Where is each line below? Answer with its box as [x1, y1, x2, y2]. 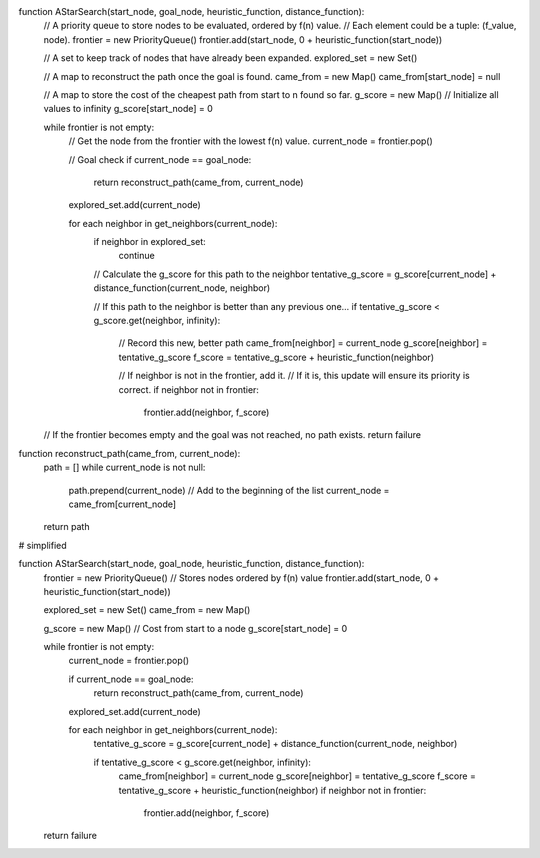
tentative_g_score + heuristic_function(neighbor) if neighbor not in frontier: [118, 784, 427, 796]
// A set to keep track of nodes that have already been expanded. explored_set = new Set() [43, 52, 418, 64]
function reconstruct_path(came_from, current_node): [18, 447, 241, 459]
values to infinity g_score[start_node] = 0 [43, 103, 214, 115]
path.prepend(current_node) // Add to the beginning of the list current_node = [68, 484, 390, 496]
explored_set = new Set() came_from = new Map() [43, 604, 251, 616]
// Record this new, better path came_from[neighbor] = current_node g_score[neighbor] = [118, 337, 488, 349]
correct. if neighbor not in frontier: [118, 383, 260, 395]
